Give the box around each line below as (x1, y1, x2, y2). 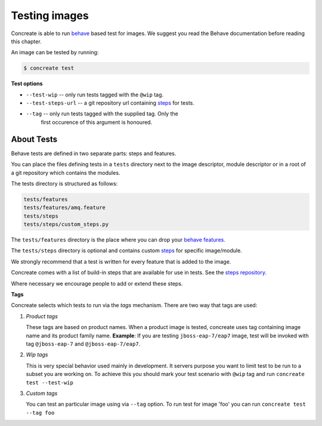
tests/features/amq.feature (23, 204, 106, 211)
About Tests (11, 134, 58, 144)
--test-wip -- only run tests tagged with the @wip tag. (26, 91, 164, 98)
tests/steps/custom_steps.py (23, 221, 109, 228)
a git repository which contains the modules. (11, 169, 120, 176)
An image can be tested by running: (11, 49, 99, 56)
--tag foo (26, 409, 55, 416)
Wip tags (26, 351, 48, 358)
